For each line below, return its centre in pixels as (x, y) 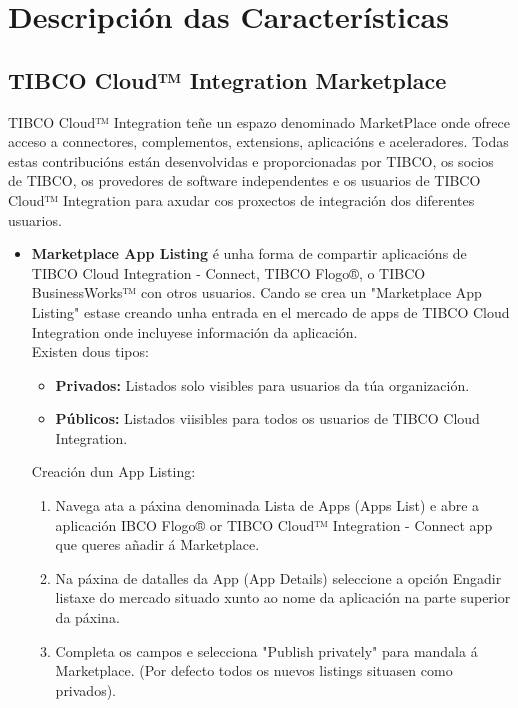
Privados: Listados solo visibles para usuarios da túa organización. (262, 384)
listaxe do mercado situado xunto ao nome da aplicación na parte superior (283, 597)
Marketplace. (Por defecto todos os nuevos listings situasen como (254, 670)
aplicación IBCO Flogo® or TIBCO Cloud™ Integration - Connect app (274, 524)
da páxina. (87, 617)
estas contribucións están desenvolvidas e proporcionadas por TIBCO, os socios (251, 160)
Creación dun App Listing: (113, 471)
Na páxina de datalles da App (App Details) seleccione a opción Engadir (278, 577)
